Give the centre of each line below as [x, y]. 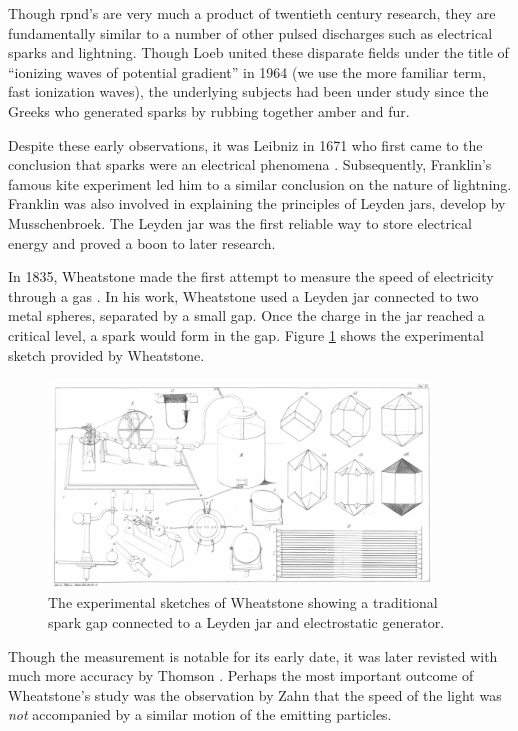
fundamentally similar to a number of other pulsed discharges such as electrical [250, 32]
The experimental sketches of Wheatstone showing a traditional [243, 602]
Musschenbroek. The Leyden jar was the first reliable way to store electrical [240, 222]
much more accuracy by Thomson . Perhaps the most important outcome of [241, 675]
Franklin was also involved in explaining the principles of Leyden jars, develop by [257, 203]
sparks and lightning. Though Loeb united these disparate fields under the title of [258, 52]
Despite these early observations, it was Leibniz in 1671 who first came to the [245, 144]
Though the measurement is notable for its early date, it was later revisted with [253, 655]
